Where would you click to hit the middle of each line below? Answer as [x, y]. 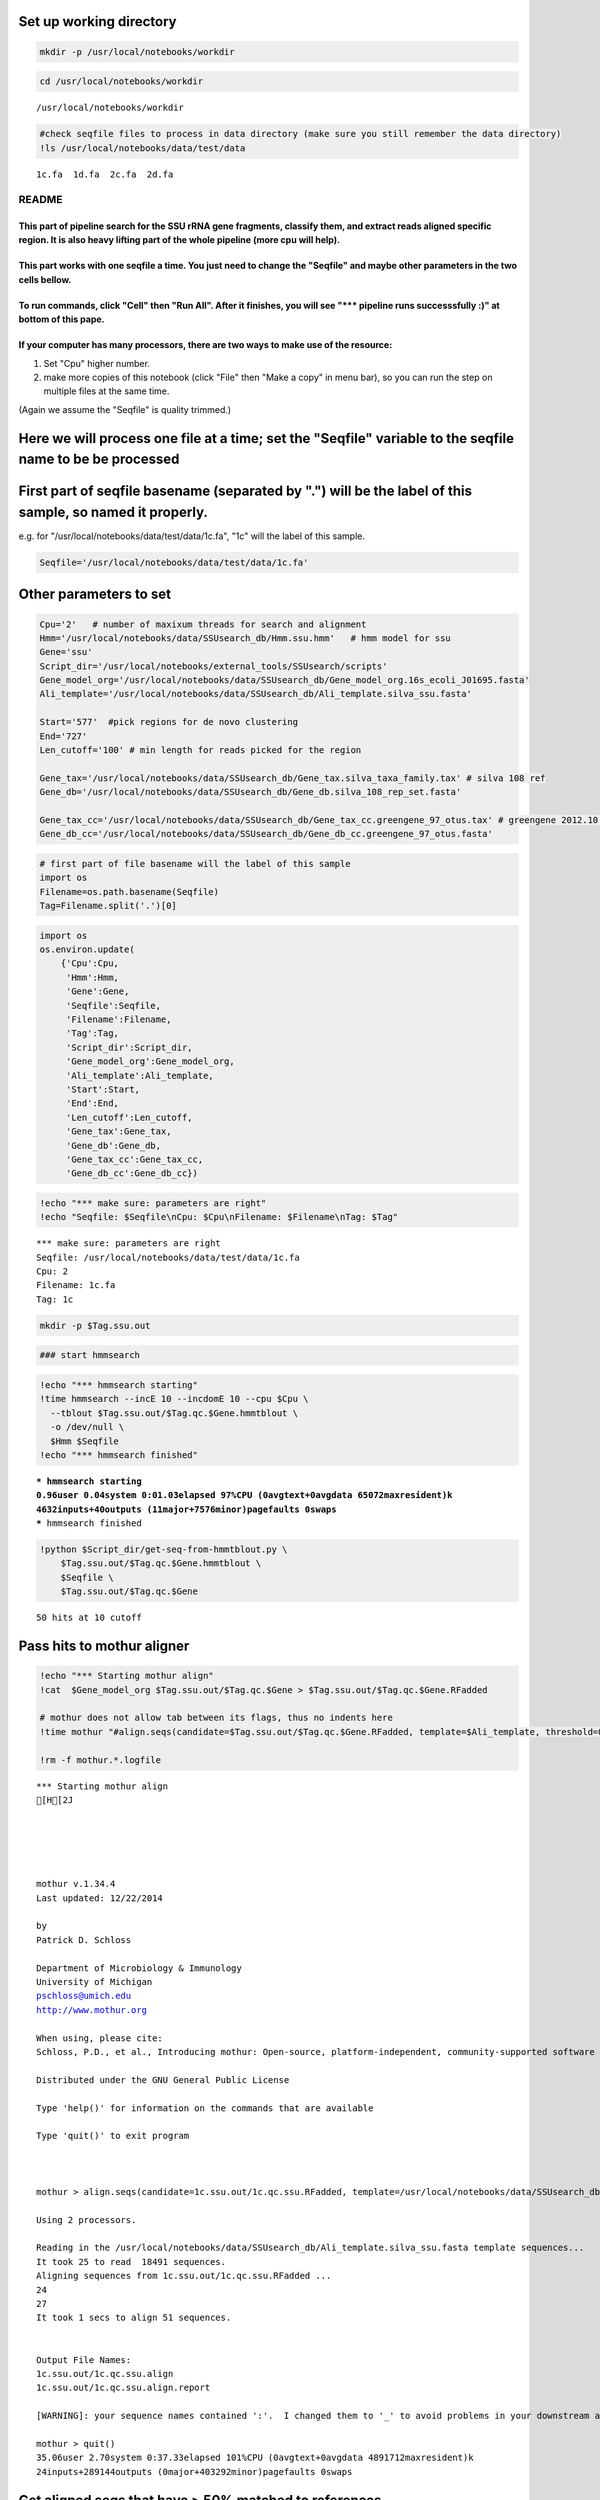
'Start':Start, [102, 1089]
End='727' [63, 736]
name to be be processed [99, 459]
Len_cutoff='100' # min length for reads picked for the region [200, 750]
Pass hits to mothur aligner [104, 1646]
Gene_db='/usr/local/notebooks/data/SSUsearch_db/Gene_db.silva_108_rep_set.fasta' [250, 792]
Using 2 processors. [86, 2219]
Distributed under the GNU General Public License [163, 2079]
